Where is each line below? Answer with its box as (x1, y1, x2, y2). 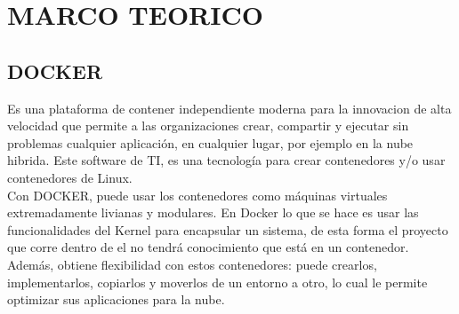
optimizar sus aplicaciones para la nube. (7, 290, 225, 309)
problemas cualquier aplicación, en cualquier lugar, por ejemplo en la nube (7, 133, 414, 152)
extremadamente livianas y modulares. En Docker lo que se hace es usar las (7, 203, 419, 222)
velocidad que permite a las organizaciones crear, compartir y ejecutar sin (7, 116, 409, 135)
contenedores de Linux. (7, 168, 133, 186)
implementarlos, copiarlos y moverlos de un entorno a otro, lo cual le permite (7, 272, 428, 291)
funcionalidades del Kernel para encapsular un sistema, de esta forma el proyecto (7, 220, 448, 239)
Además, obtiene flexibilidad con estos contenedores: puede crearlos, (7, 255, 377, 273)
